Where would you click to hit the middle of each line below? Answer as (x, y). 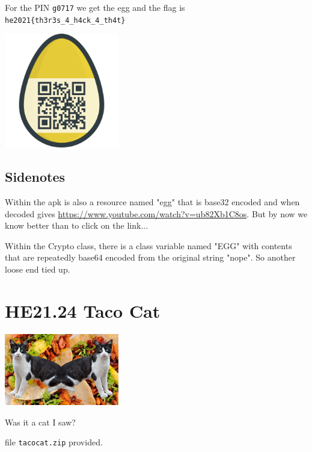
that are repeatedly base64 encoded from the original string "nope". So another (150, 257)
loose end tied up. (38, 269)
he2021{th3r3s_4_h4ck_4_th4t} (65, 20)
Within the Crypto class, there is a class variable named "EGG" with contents (148, 245)
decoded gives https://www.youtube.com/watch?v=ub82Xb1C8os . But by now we (156, 213)
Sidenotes (35, 177)
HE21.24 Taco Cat (83, 310)
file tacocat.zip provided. (54, 442)
